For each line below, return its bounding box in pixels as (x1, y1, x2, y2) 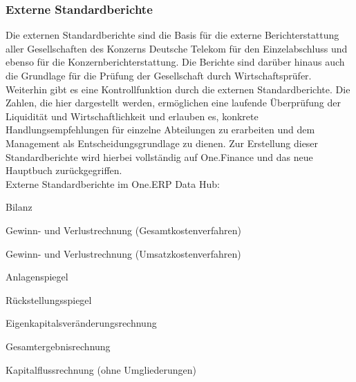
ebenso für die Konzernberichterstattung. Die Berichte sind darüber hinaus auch (6, 55, 345, 69)
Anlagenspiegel (6, 269, 68, 284)
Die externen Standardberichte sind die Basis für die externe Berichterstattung (6, 28, 339, 42)
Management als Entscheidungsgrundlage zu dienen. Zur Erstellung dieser (6, 135, 319, 150)
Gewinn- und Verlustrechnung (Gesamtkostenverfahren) (6, 222, 241, 237)
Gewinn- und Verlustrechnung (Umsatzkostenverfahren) (6, 246, 241, 260)
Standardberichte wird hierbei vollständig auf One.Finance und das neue (6, 149, 313, 164)
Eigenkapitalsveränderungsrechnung (6, 316, 157, 330)
